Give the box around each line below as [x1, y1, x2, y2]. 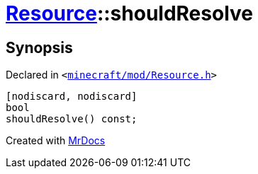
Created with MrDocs [6, 134, 106, 147]
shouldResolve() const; [6, 113, 138, 125]
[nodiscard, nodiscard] [6, 91, 138, 103]
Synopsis [6, 38, 73, 57]
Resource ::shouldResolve [6, 1, 253, 25]
